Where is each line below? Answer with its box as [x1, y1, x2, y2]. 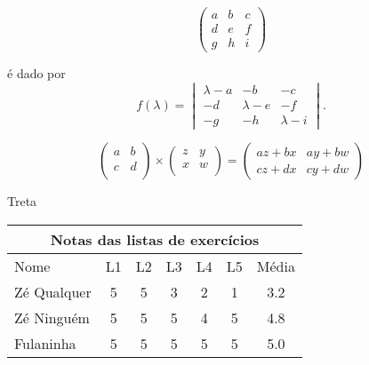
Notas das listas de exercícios [50, 228, 260, 250]
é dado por [7, 64, 66, 83]
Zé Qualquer [14, 281, 92, 302]
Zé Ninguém [14, 306, 90, 328]
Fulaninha [14, 332, 76, 353]
